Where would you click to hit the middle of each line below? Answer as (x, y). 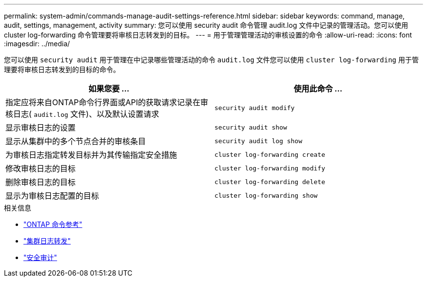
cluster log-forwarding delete (270, 182)
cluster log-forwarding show (266, 195)
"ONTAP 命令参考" (53, 224)
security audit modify (255, 108)
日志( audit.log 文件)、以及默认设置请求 (86, 114)
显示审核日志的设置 (41, 128)
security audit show (251, 127)
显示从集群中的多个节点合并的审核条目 (76, 141)
